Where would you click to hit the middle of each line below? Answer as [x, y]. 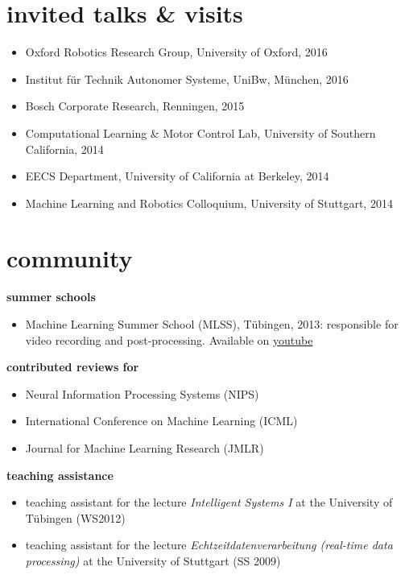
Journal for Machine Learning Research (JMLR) [145, 447]
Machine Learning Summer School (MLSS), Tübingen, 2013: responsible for [212, 324]
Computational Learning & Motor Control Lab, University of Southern [200, 132]
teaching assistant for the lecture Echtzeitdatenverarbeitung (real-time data [209, 545]
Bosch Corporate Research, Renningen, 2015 [135, 106]
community [70, 258]
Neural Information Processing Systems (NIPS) [142, 393]
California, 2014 [64, 149]
